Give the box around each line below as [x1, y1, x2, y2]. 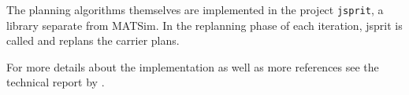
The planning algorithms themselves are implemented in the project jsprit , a [6, 2, 384, 17]
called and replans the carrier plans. [6, 32, 180, 49]
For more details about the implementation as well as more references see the [6, 58, 379, 75]
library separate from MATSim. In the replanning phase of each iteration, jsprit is [6, 16, 403, 33]
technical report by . [6, 74, 105, 90]
